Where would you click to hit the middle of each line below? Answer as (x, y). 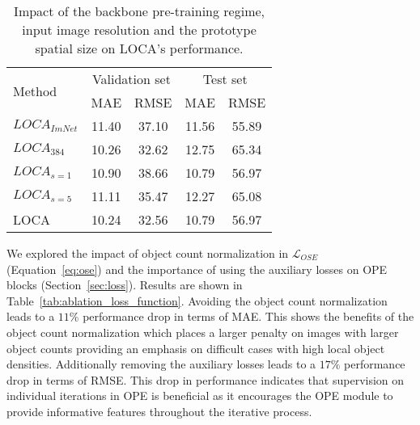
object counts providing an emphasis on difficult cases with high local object (196, 348)
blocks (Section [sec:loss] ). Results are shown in (125, 285)
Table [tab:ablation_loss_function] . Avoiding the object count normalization (197, 300)
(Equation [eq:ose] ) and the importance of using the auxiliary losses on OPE (197, 269)
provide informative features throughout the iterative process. (159, 411)
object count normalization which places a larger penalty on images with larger (203, 332)
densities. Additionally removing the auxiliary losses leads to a (161, 364)
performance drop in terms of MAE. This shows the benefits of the (248, 316)
